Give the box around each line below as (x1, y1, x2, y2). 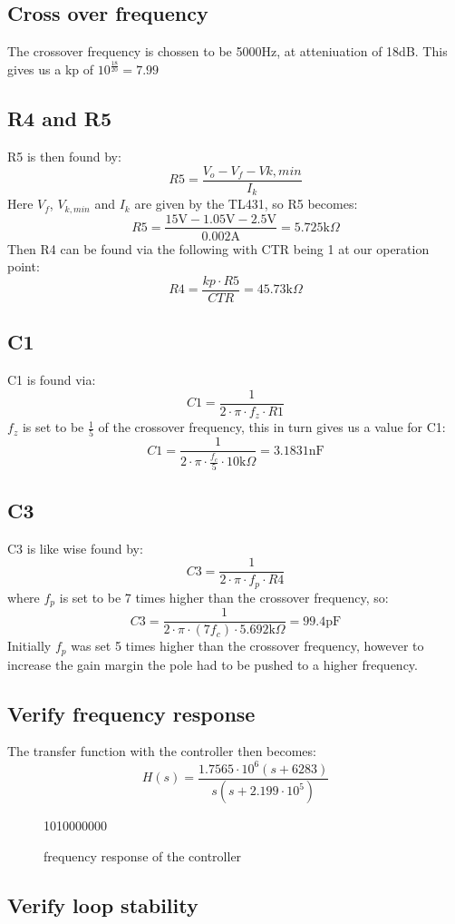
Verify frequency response (7, 699, 256, 727)
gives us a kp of (7, 60, 94, 79)
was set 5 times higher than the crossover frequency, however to (71, 636, 424, 655)
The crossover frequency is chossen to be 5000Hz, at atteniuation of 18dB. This (7, 42, 448, 61)
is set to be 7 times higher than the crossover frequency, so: (59, 587, 389, 606)
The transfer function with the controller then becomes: (7, 742, 316, 761)
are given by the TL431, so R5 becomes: (134, 194, 358, 213)
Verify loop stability (7, 891, 198, 919)
